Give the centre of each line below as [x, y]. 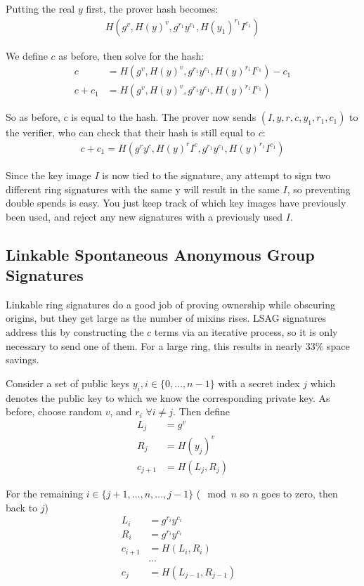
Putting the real [40, 8]
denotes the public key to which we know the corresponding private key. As [168, 397]
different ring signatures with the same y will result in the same [143, 189]
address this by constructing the [75, 332]
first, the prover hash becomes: [152, 8]
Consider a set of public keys [68, 383]
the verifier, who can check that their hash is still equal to [130, 132]
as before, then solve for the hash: [131, 55]
